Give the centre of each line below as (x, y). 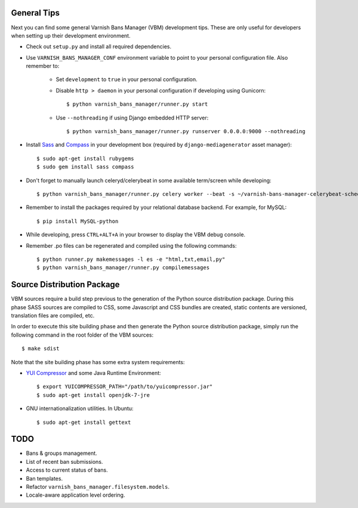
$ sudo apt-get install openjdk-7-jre (93, 395)
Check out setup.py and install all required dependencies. (99, 47)
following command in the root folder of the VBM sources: (82, 335)
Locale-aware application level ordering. (75, 495)
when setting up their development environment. (71, 35)
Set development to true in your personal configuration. (126, 79)
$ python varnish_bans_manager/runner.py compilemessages (123, 268)
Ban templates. (44, 478)
